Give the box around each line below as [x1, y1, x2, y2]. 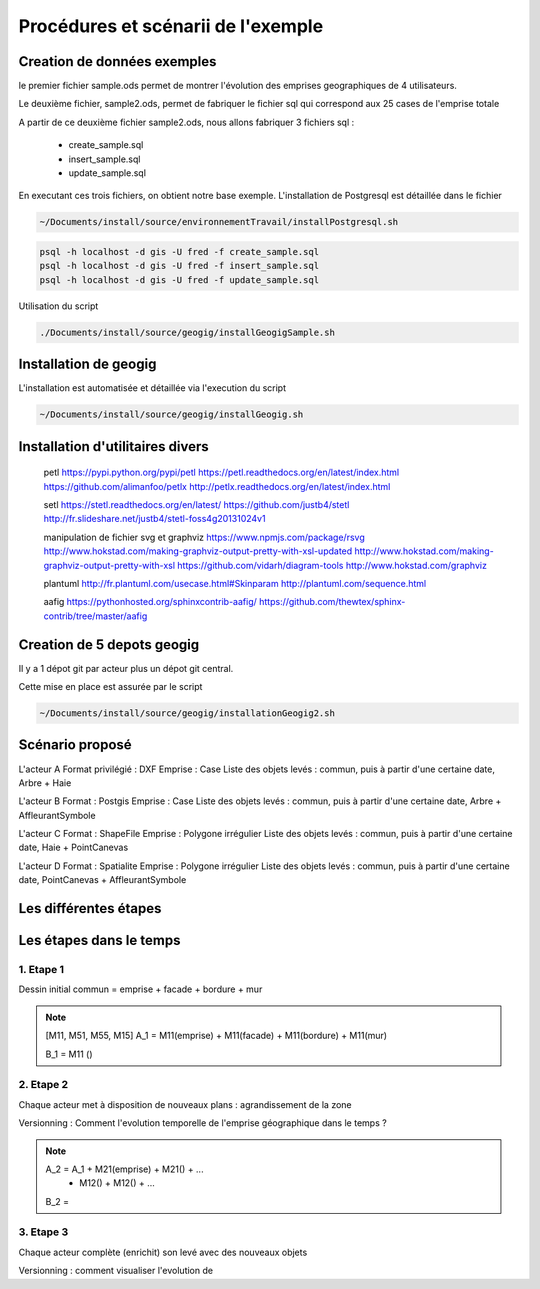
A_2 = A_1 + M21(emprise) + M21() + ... [45, 1163, 204, 1175]
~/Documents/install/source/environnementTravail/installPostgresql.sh [39, 216, 399, 228]
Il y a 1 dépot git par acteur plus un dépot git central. [18, 662, 234, 674]
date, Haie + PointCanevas [18, 841, 129, 854]
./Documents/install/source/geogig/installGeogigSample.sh [39, 326, 335, 338]
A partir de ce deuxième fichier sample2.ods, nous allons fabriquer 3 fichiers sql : [18, 116, 355, 128]
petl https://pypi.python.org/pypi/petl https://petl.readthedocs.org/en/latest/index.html [43, 466, 400, 479]
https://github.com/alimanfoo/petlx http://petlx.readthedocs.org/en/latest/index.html [43, 480, 391, 492]
